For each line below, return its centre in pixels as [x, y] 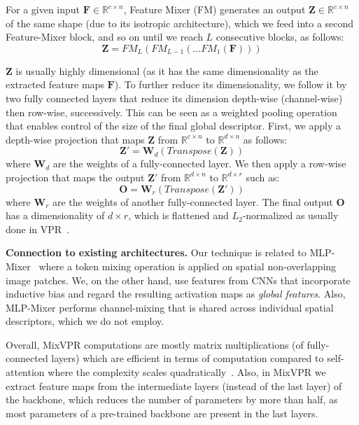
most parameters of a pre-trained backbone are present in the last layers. [162, 413]
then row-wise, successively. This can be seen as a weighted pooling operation [171, 112]
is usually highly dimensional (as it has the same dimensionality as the [167, 70]
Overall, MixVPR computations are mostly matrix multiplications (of [155, 344]
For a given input [43, 9]
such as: [263, 177]
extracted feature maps [55, 84]
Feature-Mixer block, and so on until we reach [104, 37]
